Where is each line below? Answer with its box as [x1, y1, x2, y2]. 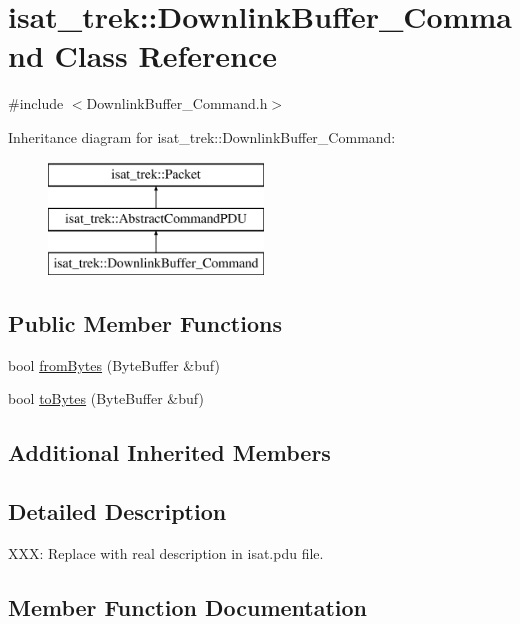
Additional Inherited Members [8, 437, 331, 468]
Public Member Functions [8, 307, 282, 338]
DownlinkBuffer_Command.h [86, 93, 268, 114]
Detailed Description [8, 496, 227, 527]
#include [8, 93, 64, 114]
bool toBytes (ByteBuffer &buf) [8, 388, 204, 409]
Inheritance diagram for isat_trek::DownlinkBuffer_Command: [8, 126, 396, 147]
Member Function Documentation [8, 591, 368, 622]
